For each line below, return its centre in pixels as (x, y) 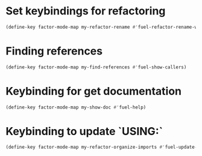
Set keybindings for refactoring (86, 11)
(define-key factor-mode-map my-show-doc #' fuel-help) (76, 107)
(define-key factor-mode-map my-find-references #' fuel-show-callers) (96, 67)
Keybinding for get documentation (94, 91)
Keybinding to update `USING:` (84, 131)
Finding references (54, 51)
